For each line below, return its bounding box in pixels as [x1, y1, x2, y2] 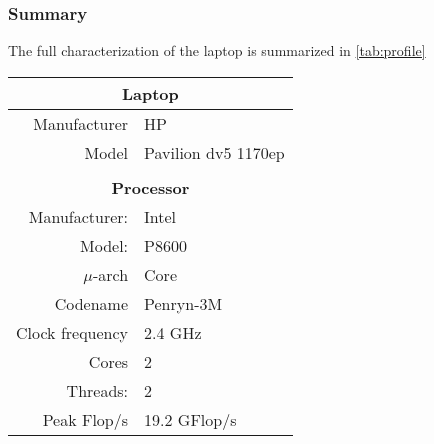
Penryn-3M [144, 291, 223, 315]
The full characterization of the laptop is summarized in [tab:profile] [8, 40, 426, 61]
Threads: [66, 378, 129, 402]
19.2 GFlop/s [144, 407, 237, 431]
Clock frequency [16, 320, 129, 344]
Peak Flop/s [42, 407, 129, 431]
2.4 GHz [144, 320, 202, 344]
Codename [54, 291, 129, 315]
